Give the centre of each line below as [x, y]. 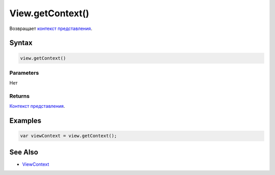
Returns [20, 96]
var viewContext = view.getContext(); [68, 136]
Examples [25, 121]
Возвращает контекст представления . [51, 28]
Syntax [21, 43]
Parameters [24, 73]
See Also [24, 152]
